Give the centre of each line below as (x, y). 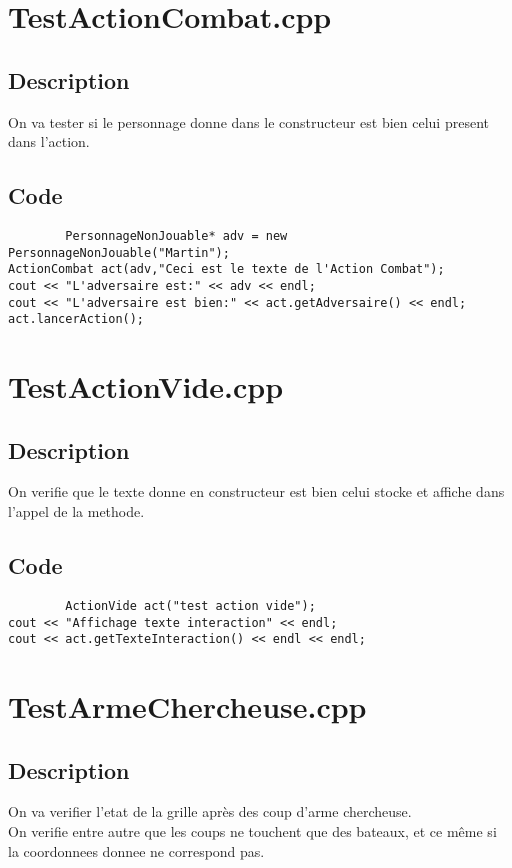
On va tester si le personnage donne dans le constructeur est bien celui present (248, 121)
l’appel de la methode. (76, 511)
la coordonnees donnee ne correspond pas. (136, 850)
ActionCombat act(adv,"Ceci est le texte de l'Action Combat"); (226, 269)
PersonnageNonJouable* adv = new (176, 235)
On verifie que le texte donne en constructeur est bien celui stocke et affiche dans (256, 491)
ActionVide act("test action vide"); (190, 605)
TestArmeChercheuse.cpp (187, 706)
